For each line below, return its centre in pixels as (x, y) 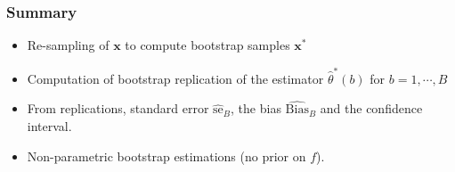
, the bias (256, 108)
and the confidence (371, 108)
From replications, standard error (118, 108)
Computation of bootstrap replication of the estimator (175, 78)
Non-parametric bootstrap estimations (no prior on (167, 156)
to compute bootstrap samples (207, 45)
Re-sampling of (68, 45)
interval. (49, 125)
